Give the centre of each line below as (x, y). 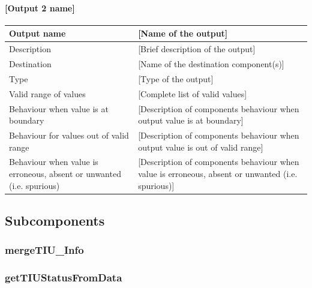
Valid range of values (47, 93)
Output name (37, 33)
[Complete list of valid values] (193, 93)
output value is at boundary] (191, 120)
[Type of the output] (176, 78)
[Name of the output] (183, 33)
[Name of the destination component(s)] (211, 63)
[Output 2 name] (40, 7)
